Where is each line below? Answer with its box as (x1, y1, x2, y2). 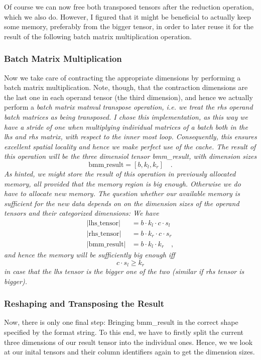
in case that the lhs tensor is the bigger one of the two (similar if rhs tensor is (4, 266, 244, 277)
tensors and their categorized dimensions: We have (4, 208, 159, 218)
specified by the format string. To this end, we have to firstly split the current (4, 327, 243, 337)
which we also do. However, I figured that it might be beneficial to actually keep (4, 11, 251, 22)
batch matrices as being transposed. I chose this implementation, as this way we (4, 111, 248, 122)
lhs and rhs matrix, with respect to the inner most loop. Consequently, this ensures (4, 131, 257, 142)
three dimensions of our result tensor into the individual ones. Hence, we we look (4, 336, 253, 347)
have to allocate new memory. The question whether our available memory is (4, 188, 240, 199)
